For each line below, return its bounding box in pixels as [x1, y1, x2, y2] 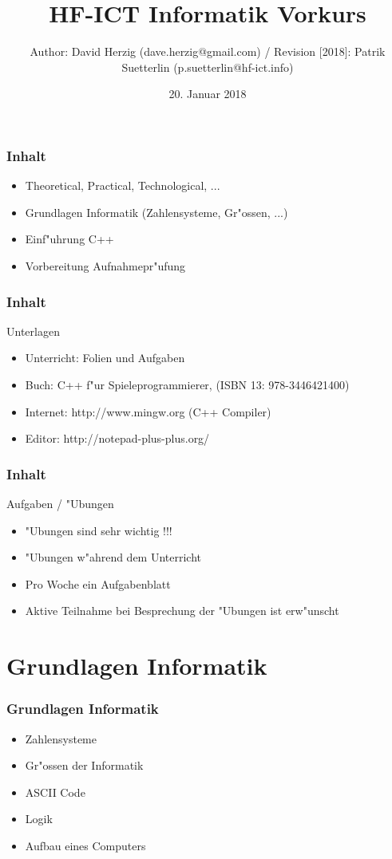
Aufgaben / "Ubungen [6, 495, 114, 511]
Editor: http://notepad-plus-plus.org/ [25, 430, 210, 447]
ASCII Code [25, 783, 85, 800]
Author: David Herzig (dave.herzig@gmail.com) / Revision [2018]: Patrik [30, 43, 386, 60]
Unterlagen [6, 322, 60, 339]
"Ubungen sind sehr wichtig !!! [25, 522, 172, 538]
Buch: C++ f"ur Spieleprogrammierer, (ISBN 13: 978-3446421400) [25, 376, 350, 392]
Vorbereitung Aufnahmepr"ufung [25, 257, 186, 274]
